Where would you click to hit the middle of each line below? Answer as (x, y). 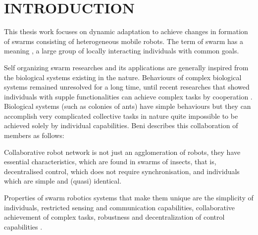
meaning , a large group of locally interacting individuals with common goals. (122, 51)
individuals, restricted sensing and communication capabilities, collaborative (120, 207)
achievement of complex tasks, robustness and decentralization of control (114, 217)
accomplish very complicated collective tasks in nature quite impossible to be (121, 116)
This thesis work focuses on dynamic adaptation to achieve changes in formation (126, 31)
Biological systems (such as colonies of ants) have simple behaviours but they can (128, 106)
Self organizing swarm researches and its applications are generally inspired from (126, 67)
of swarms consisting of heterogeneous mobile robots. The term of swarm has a (124, 41)
